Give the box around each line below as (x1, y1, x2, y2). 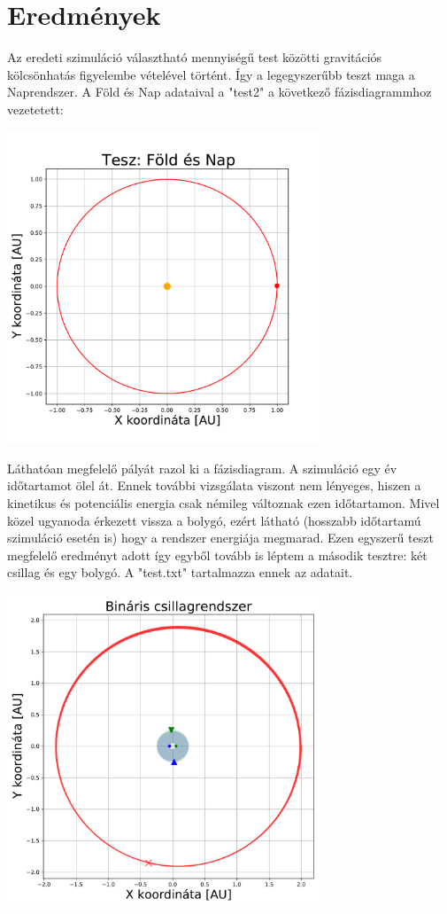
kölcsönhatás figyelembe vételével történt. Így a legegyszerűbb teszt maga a (7, 65, 415, 83)
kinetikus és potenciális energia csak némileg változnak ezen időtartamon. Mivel (7, 494, 440, 512)
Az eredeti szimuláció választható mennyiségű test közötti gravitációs (7, 48, 382, 66)
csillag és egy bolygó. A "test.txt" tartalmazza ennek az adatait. (7, 563, 353, 582)
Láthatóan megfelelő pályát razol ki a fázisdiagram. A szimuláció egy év (7, 458, 397, 477)
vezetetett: (7, 99, 64, 118)
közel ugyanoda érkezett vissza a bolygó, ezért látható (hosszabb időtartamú (7, 511, 421, 529)
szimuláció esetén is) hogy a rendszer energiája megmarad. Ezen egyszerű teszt (7, 528, 434, 547)
